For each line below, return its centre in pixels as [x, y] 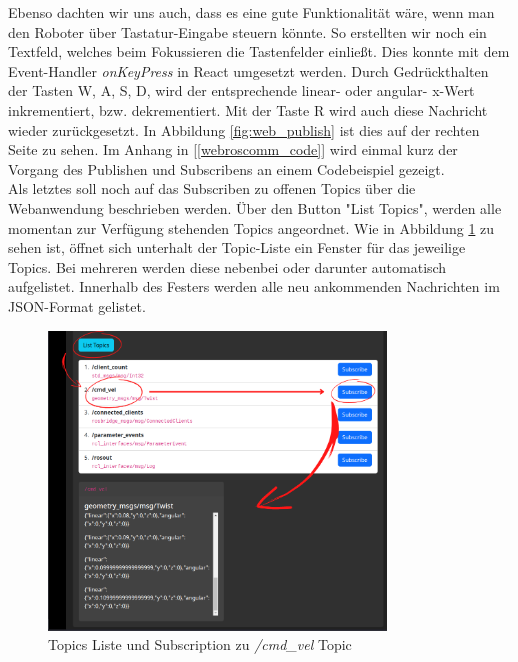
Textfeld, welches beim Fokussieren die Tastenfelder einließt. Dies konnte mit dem [259, 51]
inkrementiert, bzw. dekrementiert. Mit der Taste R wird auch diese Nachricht [248, 109]
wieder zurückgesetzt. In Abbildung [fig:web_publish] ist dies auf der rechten [244, 129]
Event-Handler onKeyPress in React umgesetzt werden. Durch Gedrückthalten [248, 70]
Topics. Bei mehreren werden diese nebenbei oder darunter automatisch [227, 266]
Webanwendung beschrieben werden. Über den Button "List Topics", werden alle [255, 207]
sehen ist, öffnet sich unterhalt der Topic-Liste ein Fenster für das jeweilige [237, 247]
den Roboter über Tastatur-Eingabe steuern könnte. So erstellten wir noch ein [247, 31]
